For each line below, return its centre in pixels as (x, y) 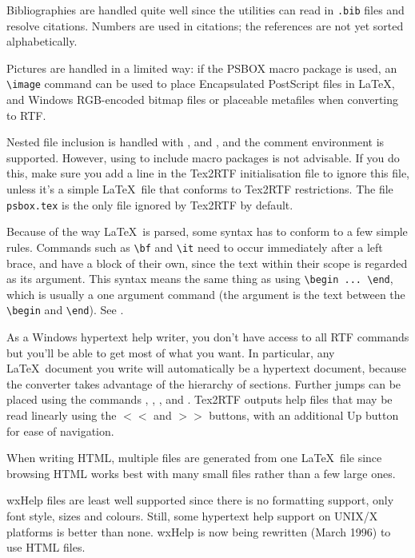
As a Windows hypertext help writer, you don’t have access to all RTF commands (208, 337)
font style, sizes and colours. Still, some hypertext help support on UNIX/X (192, 516)
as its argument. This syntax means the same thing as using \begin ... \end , (200, 279)
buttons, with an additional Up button (304, 415)
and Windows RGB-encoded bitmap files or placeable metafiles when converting (202, 100)
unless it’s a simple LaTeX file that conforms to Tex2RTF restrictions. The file (200, 189)
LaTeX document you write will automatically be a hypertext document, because (207, 368)
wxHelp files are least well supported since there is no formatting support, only (200, 500)
